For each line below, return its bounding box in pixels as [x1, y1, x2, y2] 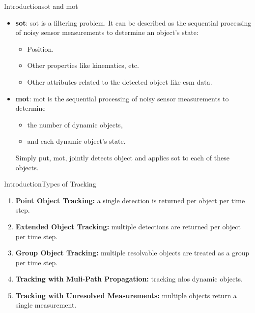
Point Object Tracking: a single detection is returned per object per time [15, 195, 245, 205]
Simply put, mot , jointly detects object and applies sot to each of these [15, 152, 229, 162]
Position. [27, 43, 54, 54]
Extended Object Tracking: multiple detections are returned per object [15, 221, 241, 231]
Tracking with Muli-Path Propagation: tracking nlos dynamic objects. [15, 274, 243, 284]
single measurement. [15, 300, 77, 310]
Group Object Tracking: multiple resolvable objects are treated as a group [15, 248, 250, 258]
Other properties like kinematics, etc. [27, 60, 139, 70]
